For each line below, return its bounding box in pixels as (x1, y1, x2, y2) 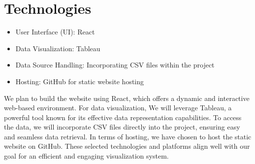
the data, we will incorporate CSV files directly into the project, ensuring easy (4, 122, 240, 132)
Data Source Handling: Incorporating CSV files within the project (15, 60, 215, 70)
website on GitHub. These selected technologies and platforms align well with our (4, 141, 250, 151)
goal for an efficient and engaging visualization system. (4, 151, 169, 161)
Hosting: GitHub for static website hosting (15, 76, 144, 86)
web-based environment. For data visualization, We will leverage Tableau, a (4, 102, 232, 113)
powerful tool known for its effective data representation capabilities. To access (4, 112, 242, 122)
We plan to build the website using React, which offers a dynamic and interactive (4, 93, 250, 103)
